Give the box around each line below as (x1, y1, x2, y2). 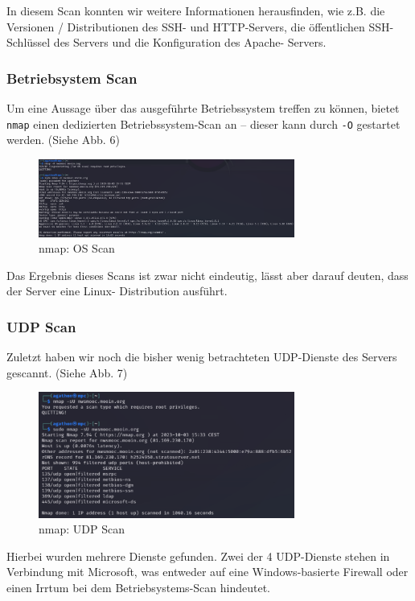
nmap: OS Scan (39, 240, 115, 257)
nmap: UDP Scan (39, 521, 125, 537)
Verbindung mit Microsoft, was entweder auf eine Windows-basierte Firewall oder (6, 563, 409, 580)
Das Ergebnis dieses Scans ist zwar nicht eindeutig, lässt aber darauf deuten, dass (6, 266, 409, 283)
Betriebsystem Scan (6, 68, 138, 88)
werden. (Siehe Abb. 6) (6, 131, 120, 148)
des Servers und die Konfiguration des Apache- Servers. (53, 34, 327, 51)
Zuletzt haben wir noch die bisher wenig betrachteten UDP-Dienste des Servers (6, 348, 397, 365)
